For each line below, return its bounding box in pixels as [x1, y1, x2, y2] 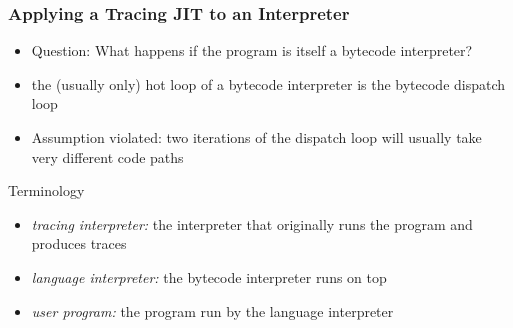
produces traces [31, 233, 127, 254]
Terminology [8, 180, 85, 201]
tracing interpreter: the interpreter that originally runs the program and [31, 213, 473, 234]
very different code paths [31, 146, 184, 167]
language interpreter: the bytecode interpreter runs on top [31, 266, 387, 287]
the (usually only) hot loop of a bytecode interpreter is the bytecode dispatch [31, 73, 506, 94]
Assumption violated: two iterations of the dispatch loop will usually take [31, 127, 482, 147]
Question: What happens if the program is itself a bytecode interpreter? [31, 40, 473, 61]
